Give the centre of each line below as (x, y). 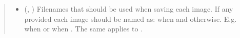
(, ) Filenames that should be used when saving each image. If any (129, 9)
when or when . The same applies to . (83, 29)
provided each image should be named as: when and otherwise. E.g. (131, 18)
